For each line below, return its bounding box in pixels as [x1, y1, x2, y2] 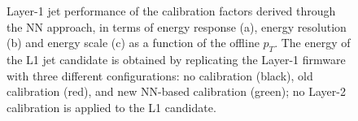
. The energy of [274, 34, 351, 51]
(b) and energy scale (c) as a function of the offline [7, 34, 260, 51]
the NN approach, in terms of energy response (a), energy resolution [7, 18, 347, 35]
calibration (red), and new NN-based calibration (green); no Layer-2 [7, 83, 346, 100]
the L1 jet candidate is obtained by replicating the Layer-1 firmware [7, 50, 346, 67]
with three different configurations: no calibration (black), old [7, 67, 313, 84]
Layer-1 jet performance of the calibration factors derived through [7, 2, 336, 19]
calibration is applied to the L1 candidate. [7, 98, 216, 115]
